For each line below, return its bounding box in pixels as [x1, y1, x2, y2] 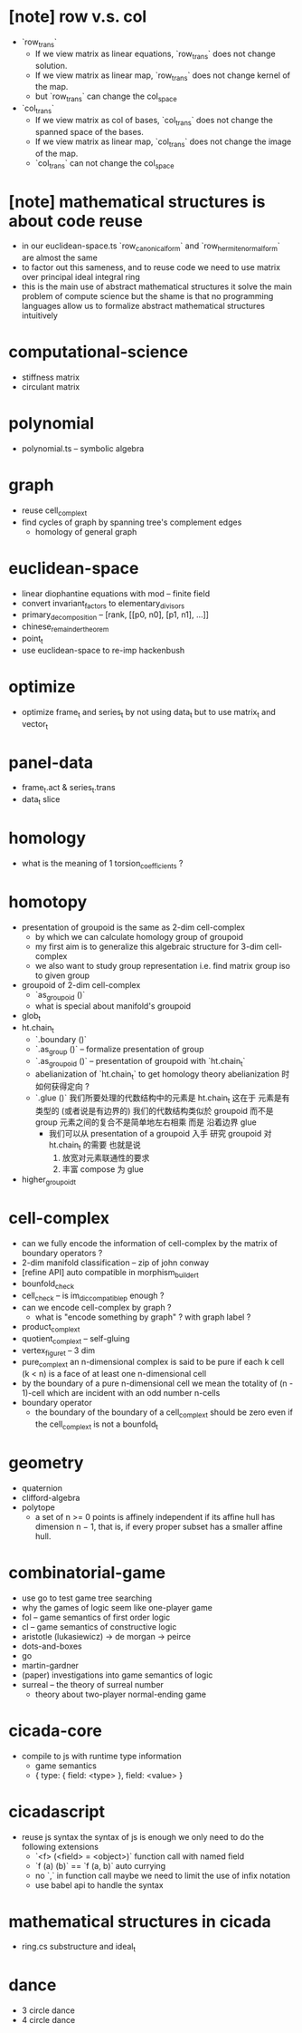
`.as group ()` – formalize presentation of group [34, 1043, 204, 1057]
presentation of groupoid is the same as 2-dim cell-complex [21, 922, 246, 933]
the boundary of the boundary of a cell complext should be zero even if [34, 1407, 293, 1419]
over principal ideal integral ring [21, 272, 141, 283]
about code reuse [8, 210, 144, 231]
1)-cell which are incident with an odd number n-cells [21, 1388, 221, 1399]
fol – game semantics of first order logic [21, 1612, 171, 1622]
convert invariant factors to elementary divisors [21, 597, 185, 611]
